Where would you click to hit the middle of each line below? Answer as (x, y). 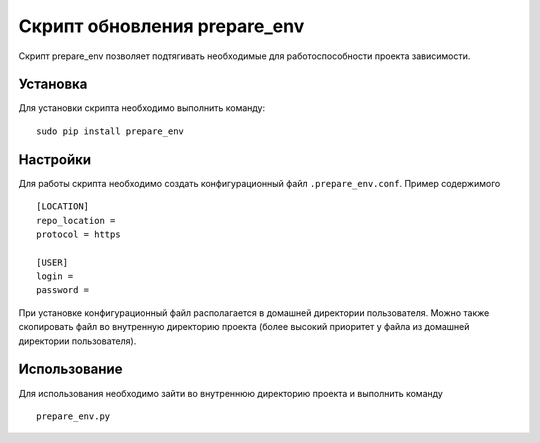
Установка (53, 84)
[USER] (52, 262)
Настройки (55, 159)
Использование (70, 369)
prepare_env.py (73, 416)
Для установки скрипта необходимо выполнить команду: (142, 108)
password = (63, 290)
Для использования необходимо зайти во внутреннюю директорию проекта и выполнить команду (231, 393)
